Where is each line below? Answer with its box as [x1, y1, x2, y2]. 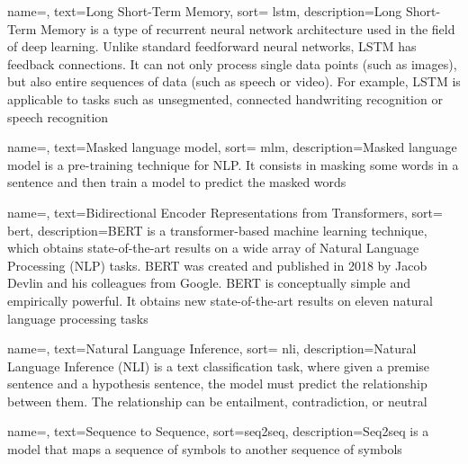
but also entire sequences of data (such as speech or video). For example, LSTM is [7, 72, 461, 91]
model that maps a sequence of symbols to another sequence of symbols [7, 440, 402, 459]
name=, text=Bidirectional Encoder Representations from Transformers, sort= [7, 202, 443, 221]
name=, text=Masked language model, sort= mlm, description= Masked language [7, 138, 457, 156]
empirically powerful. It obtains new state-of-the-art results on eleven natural [7, 290, 434, 309]
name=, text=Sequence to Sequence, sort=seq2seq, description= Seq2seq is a [7, 422, 429, 441]
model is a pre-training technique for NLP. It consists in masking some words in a [7, 155, 459, 174]
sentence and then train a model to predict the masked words [7, 173, 346, 192]
